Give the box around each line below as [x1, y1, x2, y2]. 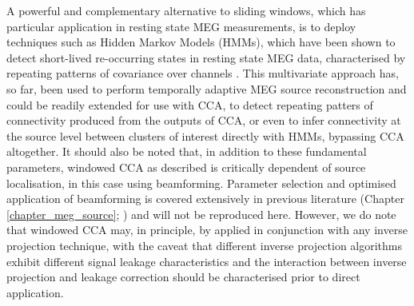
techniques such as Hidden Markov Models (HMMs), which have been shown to [6, 34, 396, 50]
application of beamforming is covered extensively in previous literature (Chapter [6, 190, 404, 207]
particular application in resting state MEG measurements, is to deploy [6, 18, 356, 34]
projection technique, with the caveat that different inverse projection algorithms [6, 236, 403, 253]
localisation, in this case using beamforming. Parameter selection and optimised [6, 174, 396, 191]
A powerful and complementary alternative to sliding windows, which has [6, 2, 366, 18]
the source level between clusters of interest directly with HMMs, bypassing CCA [6, 127, 404, 144]
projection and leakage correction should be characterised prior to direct [6, 268, 360, 285]
